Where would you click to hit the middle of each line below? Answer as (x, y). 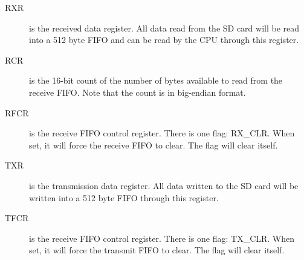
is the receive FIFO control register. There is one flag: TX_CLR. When (162, 238)
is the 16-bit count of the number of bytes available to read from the (156, 80)
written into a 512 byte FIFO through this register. (124, 197)
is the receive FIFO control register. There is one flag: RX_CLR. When (162, 133)
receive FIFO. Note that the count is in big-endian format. (137, 92)
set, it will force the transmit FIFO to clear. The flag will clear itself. (157, 250)
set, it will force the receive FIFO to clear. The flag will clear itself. (154, 145)
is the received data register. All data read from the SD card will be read (164, 28)
